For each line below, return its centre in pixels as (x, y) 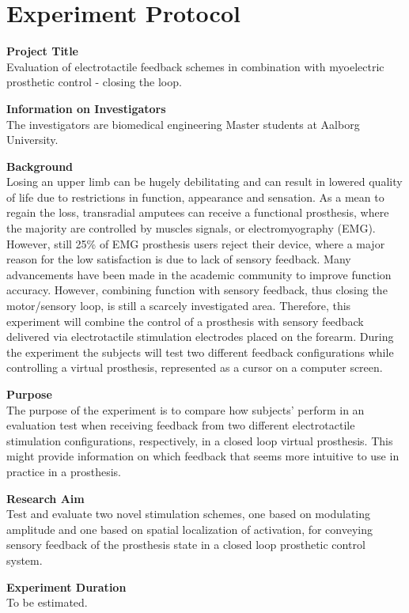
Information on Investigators (86, 108)
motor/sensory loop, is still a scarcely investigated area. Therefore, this (179, 306)
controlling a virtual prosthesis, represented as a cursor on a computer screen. (195, 367)
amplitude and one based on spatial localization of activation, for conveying (190, 529)
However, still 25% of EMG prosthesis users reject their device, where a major (196, 243)
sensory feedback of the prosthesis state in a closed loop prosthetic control (186, 545)
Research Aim (45, 498)
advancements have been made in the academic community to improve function (199, 274)
